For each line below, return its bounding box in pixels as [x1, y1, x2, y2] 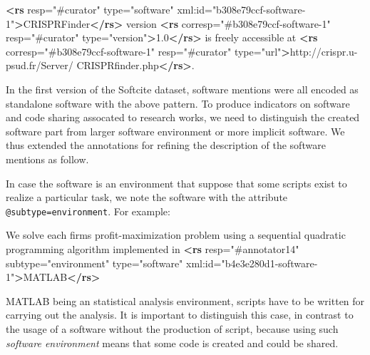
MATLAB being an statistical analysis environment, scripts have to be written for [6, 293, 365, 308]
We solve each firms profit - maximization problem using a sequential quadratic [6, 227, 346, 242]
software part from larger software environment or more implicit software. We [6, 123, 345, 138]
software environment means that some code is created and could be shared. [6, 335, 339, 350]
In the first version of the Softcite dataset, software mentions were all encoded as [6, 81, 359, 96]
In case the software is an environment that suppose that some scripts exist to [6, 175, 347, 190]
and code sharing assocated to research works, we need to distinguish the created [6, 110, 360, 125]
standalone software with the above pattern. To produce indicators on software [6, 96, 350, 110]
